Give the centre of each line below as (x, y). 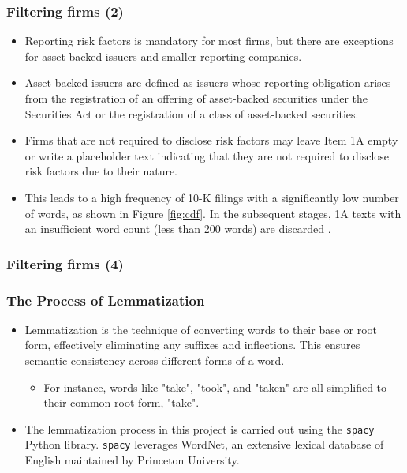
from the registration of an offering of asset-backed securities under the (196, 98)
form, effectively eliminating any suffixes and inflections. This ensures (192, 345)
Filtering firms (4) (65, 263)
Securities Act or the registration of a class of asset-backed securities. (192, 113)
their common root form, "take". (121, 402)
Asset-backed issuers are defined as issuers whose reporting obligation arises (208, 83)
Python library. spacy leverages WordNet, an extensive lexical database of (204, 444)
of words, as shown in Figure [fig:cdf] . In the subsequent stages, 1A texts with (213, 213)
